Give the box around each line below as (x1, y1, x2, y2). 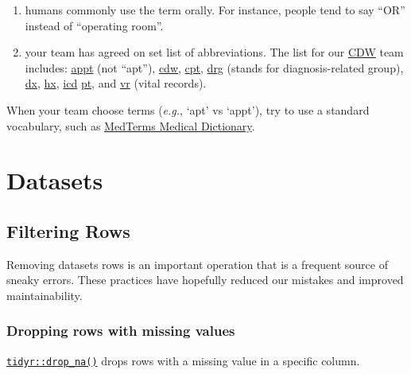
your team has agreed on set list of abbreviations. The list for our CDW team (25, 44, 404, 60)
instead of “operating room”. (25, 17, 164, 33)
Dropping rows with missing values (6, 321, 235, 341)
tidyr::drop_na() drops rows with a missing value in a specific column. (6, 352, 360, 368)
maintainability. (6, 286, 83, 303)
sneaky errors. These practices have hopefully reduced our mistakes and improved (6, 271, 404, 288)
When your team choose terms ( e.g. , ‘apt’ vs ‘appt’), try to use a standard (6, 101, 370, 118)
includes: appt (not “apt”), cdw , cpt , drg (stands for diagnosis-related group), (25, 59, 404, 76)
